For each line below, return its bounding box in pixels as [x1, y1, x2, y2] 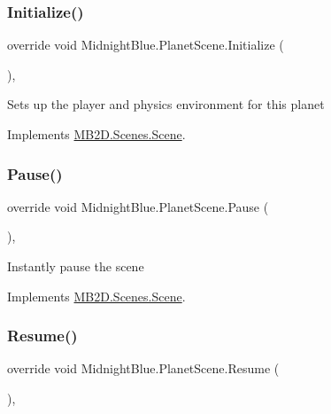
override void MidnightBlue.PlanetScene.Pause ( [7, 197, 269, 215]
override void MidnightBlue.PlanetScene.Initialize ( [7, 35, 284, 54]
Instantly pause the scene [7, 257, 144, 275]
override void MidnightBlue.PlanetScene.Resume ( [7, 359, 280, 378]
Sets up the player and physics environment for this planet [7, 95, 325, 113]
